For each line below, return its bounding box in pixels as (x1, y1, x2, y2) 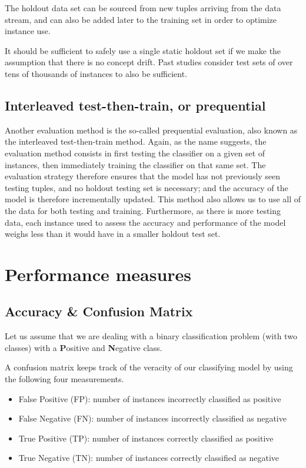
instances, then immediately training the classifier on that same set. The (5, 158, 266, 171)
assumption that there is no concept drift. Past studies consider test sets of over (5, 56, 293, 68)
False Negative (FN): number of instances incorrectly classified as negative (18, 412, 287, 424)
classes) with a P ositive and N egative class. (5, 341, 162, 353)
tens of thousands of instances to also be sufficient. (5, 67, 188, 79)
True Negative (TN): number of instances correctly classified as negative (18, 452, 280, 464)
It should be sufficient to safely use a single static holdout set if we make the (5, 44, 281, 56)
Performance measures (5, 262, 192, 286)
